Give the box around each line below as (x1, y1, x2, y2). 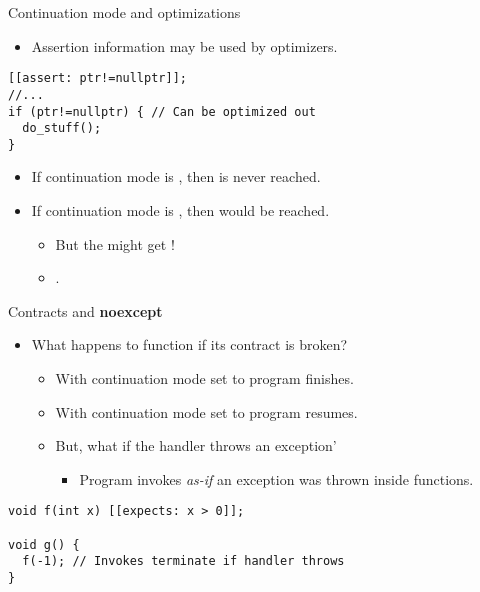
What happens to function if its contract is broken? (31, 334, 348, 355)
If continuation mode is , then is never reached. (31, 166, 321, 187)
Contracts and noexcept (8, 300, 163, 321)
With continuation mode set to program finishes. (55, 368, 354, 389)
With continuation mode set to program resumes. (55, 401, 358, 422)
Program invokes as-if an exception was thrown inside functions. (79, 468, 474, 489)
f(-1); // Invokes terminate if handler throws (22, 554, 345, 569)
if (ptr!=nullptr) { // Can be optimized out (8, 104, 316, 119)
